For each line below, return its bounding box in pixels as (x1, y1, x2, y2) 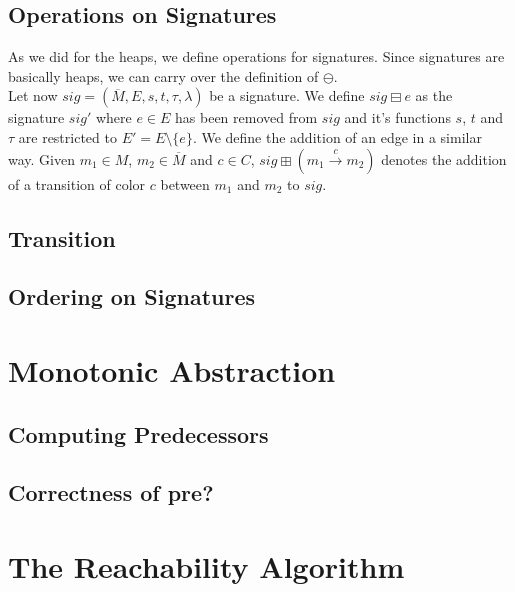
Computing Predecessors (8, 418, 269, 449)
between (160, 173, 210, 194)
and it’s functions (344, 107, 451, 128)
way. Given (8, 148, 75, 169)
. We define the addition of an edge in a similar (192, 126, 482, 147)
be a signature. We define (209, 85, 365, 106)
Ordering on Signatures (8, 281, 256, 312)
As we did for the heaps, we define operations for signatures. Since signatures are (8, 46, 505, 67)
